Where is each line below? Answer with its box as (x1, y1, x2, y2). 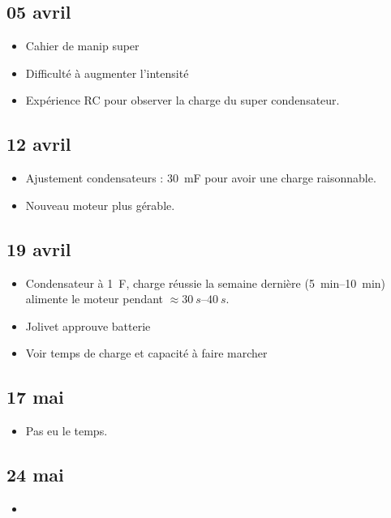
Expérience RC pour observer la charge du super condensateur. (25, 92, 340, 109)
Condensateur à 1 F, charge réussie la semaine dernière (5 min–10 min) (25, 274, 386, 291)
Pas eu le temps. (25, 422, 108, 439)
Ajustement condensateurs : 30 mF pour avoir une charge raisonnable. (25, 169, 376, 186)
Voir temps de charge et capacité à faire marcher (25, 345, 268, 362)
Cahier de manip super (25, 37, 140, 54)
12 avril (6, 131, 71, 156)
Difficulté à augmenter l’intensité (25, 64, 189, 81)
